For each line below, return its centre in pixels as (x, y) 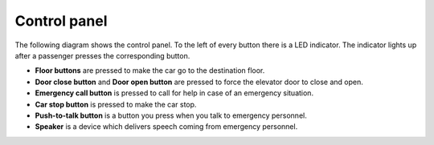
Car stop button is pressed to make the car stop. (116, 104)
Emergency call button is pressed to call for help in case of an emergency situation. (174, 93)
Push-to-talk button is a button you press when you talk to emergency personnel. (171, 115)
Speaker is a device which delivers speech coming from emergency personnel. (166, 127)
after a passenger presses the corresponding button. (102, 55)
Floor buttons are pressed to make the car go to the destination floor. (150, 70)
